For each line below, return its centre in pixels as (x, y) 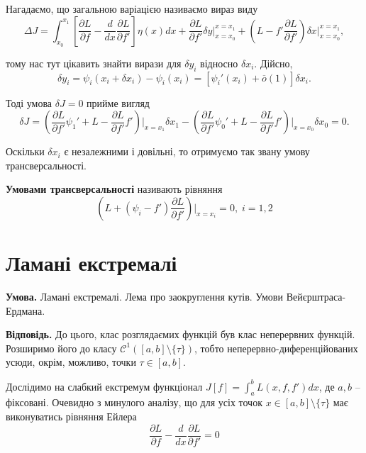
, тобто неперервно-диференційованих (276, 348)
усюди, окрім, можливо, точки (71, 362)
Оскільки (25, 151)
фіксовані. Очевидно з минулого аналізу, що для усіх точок (134, 402)
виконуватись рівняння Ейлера (71, 416)
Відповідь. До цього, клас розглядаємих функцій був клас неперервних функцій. (181, 334)
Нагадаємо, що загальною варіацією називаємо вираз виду (132, 9)
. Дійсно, (273, 63)
